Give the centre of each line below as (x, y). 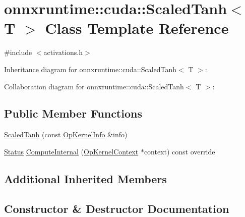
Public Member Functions (73, 113)
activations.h (63, 52)
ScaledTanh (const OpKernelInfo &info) (66, 134)
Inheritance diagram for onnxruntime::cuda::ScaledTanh (90, 69)
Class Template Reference (137, 28)
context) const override (179, 151)
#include (18, 52)
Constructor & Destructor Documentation (117, 208)
